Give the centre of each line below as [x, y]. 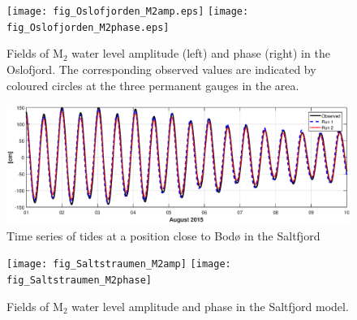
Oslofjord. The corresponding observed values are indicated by [161, 69]
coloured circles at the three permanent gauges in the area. [153, 85]
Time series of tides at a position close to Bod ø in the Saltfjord [163, 235]
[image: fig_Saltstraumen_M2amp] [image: [119, 264]
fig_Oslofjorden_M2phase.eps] [88, 27]
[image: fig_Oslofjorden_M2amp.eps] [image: [128, 11]
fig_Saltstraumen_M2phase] [79, 280]
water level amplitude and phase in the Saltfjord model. [210, 306]
